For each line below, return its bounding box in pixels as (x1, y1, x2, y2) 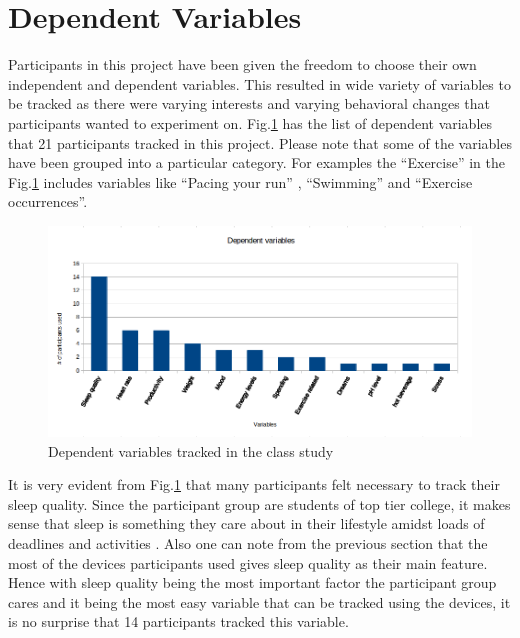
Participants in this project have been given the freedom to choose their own (8, 54, 477, 75)
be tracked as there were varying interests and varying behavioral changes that (8, 93, 491, 114)
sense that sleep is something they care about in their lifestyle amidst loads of (8, 513, 485, 534)
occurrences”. (8, 191, 88, 212)
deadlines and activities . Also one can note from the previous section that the (8, 532, 488, 553)
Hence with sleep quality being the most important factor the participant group (8, 572, 497, 593)
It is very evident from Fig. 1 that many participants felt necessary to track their (8, 474, 500, 495)
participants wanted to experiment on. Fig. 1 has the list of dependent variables (8, 112, 493, 133)
